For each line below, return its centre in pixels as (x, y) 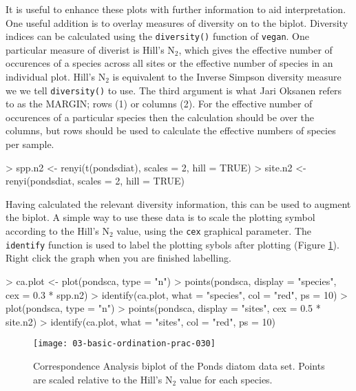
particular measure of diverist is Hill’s (85, 49)
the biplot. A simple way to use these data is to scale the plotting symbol (160, 217)
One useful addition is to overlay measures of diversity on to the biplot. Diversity (177, 22)
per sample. (30, 144)
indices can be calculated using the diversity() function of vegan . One (157, 36)
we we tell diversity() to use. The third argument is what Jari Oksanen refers (174, 90)
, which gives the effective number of (255, 49)
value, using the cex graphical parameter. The (214, 231)
